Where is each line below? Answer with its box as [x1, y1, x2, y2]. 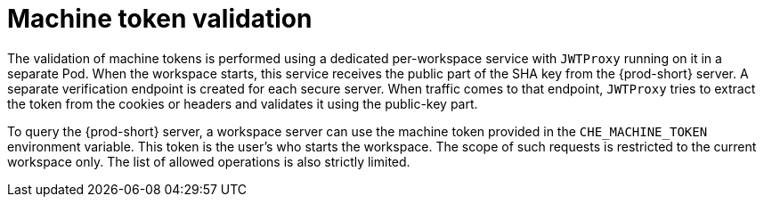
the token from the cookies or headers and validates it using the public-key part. [7, 95, 478, 111]
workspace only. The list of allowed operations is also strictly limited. [7, 153, 410, 169]
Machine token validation [7, 4, 313, 34]
